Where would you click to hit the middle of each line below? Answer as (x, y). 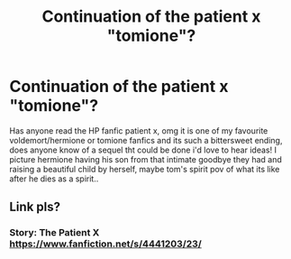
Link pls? (35, 207)
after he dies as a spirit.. (54, 179)
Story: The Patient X (55, 233)
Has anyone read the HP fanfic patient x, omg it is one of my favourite (139, 130)
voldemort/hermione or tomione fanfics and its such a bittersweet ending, (146, 140)
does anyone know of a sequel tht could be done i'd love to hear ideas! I (143, 150)
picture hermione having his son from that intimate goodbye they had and (145, 159)
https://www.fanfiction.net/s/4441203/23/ (106, 244)
